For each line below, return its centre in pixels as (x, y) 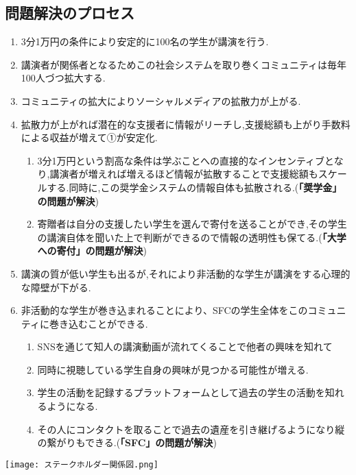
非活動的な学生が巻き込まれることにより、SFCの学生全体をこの (164, 310)
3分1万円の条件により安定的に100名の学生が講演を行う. (145, 41)
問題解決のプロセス (70, 13)
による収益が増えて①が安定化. (89, 137)
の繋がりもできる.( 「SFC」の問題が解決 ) (127, 442)
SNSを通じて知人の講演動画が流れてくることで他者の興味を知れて (185, 346)
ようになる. (72, 406)
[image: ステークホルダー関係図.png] (82, 464)
